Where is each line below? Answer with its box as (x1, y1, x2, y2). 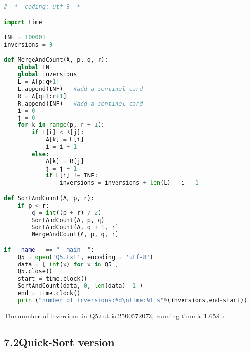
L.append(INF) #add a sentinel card (17, 85, 143, 92)
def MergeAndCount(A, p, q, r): (4, 56, 108, 64)
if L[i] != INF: (45, 172, 98, 179)
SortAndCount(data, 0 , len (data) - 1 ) (17, 282, 143, 290)
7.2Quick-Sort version (4, 334, 115, 349)
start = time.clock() (17, 275, 87, 282)
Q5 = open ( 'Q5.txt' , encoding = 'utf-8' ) (17, 253, 153, 261)
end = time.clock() (17, 290, 81, 297)
